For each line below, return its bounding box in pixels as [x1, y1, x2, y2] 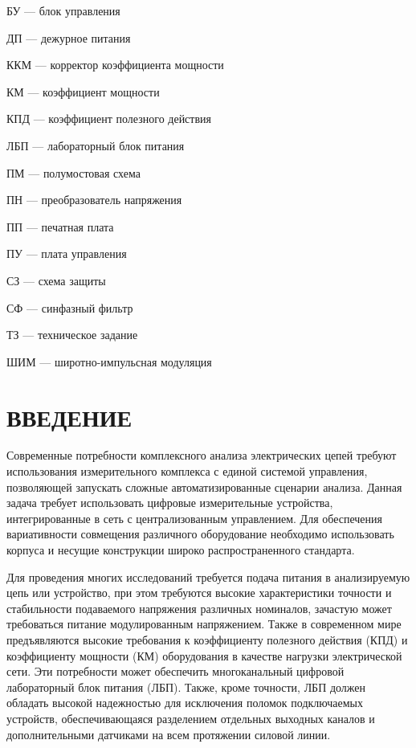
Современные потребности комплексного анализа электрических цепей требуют [6, 447, 397, 464]
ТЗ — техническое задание [6, 326, 138, 343]
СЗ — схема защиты [6, 272, 106, 288]
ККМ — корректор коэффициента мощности [6, 56, 224, 73]
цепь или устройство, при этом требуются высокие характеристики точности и [6, 584, 392, 601]
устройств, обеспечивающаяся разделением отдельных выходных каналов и [6, 709, 375, 726]
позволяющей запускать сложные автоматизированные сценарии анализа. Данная [6, 478, 402, 495]
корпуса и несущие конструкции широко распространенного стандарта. [6, 542, 355, 558]
